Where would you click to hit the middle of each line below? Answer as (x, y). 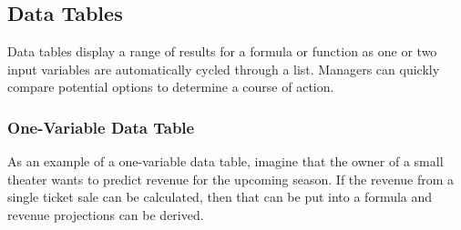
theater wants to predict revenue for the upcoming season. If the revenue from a (231, 179)
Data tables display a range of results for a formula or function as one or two (222, 51)
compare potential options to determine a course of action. (171, 87)
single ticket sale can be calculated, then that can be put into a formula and (220, 197)
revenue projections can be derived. (106, 214)
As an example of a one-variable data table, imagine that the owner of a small (225, 161)
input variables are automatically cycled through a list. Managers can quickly (224, 69)
